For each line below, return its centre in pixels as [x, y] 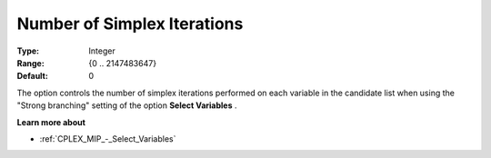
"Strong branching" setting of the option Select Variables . [127, 105]
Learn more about [51, 122]
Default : [33, 76]
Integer [102, 51]
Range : [30, 63]
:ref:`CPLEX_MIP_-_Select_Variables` [108, 138]
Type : [28, 51]
